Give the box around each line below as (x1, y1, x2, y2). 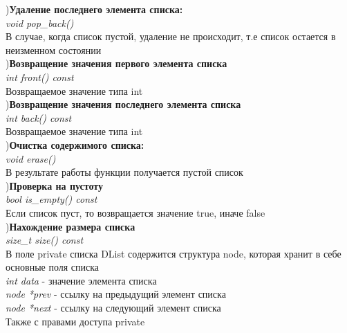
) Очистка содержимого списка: (6, 137, 144, 152)
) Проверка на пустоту (6, 178, 104, 192)
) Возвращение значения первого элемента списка (6, 56, 227, 71)
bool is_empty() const (6, 192, 97, 206)
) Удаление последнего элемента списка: (6, 2, 183, 16)
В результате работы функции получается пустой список (6, 165, 243, 179)
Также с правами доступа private (6, 314, 145, 328)
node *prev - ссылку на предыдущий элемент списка (6, 287, 226, 301)
